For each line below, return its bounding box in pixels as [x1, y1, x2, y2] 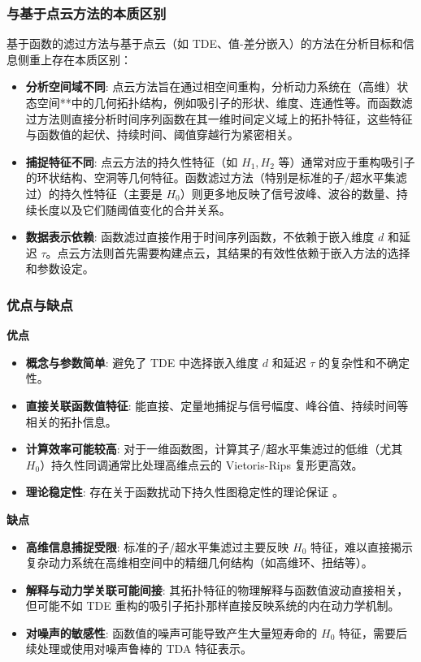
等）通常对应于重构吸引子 [278, 153, 415, 170]
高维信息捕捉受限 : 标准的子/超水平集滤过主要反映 [25, 538, 289, 555]
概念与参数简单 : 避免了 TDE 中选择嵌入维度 [25, 353, 259, 370]
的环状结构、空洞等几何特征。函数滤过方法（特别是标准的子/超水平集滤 [25, 169, 407, 186]
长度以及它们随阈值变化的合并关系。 [37, 201, 231, 218]
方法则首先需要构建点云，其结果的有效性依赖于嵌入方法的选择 [80, 244, 410, 261]
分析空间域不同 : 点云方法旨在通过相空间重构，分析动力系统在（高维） [25, 78, 397, 95]
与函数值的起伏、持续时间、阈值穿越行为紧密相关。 [25, 126, 299, 143]
